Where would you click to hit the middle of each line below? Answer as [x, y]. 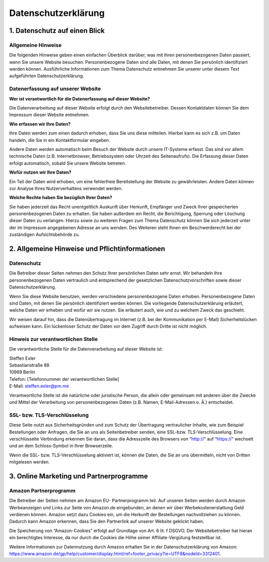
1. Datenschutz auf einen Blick [57, 31]
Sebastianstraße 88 [29, 365]
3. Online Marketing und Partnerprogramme [78, 476]
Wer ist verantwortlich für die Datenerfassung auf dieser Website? [80, 99]
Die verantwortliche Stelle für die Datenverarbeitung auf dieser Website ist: [86, 349]
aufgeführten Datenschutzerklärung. [47, 76]
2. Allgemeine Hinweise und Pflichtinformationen [87, 249]
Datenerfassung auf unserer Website [55, 89]
